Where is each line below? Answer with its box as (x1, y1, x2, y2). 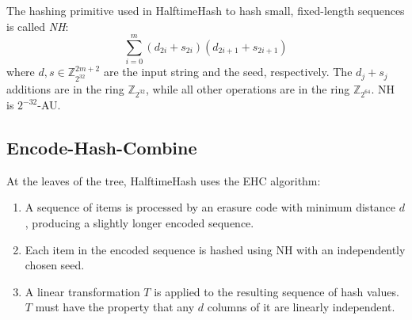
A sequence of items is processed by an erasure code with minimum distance (25, 199, 396, 215)
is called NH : (6, 17, 69, 34)
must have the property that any (35, 299, 195, 315)
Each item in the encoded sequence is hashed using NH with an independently (25, 241, 406, 257)
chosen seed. (25, 257, 85, 273)
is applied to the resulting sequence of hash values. (154, 283, 399, 299)
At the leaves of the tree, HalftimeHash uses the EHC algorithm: (6, 172, 321, 189)
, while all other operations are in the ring (145, 81, 350, 97)
